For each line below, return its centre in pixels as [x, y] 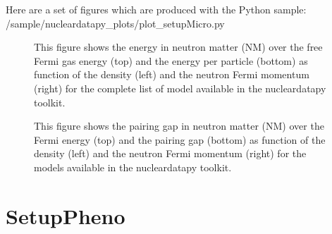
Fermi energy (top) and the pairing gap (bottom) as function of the [180, 139]
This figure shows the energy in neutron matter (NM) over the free [178, 47]
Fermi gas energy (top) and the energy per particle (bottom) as [171, 60]
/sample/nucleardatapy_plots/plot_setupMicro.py [115, 23]
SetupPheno [66, 215]
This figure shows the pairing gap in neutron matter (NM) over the [179, 126]
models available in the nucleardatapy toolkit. [133, 167]
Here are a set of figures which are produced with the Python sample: [156, 9]
